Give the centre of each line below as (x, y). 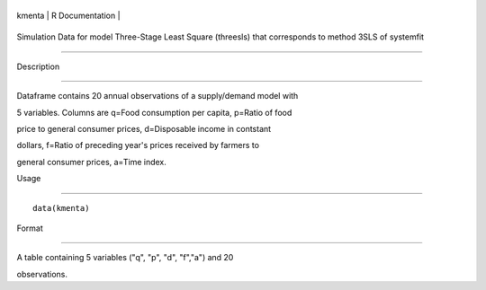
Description (38, 66)
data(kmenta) (61, 208)
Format (30, 228)
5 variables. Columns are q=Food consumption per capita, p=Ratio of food (154, 112)
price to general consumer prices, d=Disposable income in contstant (144, 128)
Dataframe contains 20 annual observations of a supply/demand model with (157, 96)
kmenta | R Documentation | (68, 15)
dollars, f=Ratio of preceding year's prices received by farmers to (138, 145)
